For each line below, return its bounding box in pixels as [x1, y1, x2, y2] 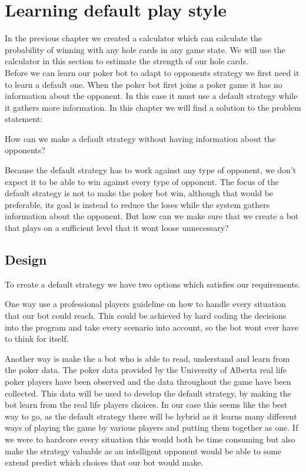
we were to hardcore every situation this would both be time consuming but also [5, 433, 295, 445]
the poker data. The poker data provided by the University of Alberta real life [5, 364, 287, 376]
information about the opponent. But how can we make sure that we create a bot [5, 210, 299, 222]
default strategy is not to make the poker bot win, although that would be [5, 187, 274, 199]
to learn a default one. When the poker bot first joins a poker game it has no [5, 78, 282, 90]
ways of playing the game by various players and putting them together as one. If [5, 421, 298, 434]
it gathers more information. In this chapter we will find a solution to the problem [5, 101, 301, 113]
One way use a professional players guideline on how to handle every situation [5, 298, 286, 310]
